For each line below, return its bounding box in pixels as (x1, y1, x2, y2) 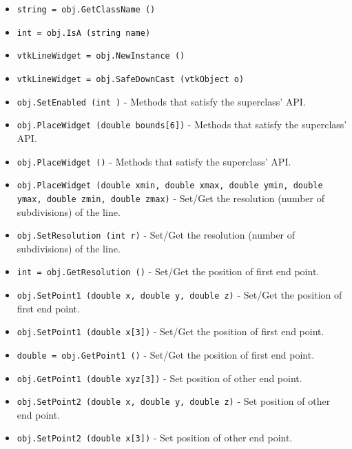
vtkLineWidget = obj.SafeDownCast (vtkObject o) (17, 74, 245, 84)
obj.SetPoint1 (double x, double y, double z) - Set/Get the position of (17, 288, 342, 301)
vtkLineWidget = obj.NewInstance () (17, 51, 185, 61)
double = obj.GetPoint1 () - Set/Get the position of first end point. (17, 347, 315, 361)
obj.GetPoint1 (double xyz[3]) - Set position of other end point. (17, 370, 302, 385)
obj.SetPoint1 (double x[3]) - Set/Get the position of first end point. (17, 324, 324, 339)
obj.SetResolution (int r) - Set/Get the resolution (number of (17, 228, 296, 242)
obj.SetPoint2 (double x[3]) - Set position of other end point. (17, 430, 293, 445)
